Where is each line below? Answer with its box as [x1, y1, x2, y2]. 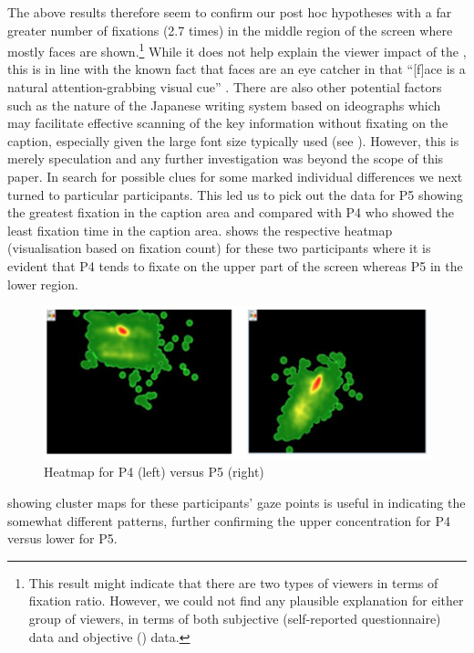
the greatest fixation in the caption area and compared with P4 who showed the [7, 203, 455, 222]
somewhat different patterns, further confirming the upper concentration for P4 [7, 511, 451, 530]
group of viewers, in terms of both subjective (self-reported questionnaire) [28, 609, 441, 627]
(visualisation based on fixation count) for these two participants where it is [7, 238, 431, 258]
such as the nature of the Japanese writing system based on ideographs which [7, 95, 441, 114]
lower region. [7, 274, 78, 293]
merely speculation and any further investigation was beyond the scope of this [7, 149, 444, 168]
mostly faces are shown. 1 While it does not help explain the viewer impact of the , [7, 39, 467, 60]
